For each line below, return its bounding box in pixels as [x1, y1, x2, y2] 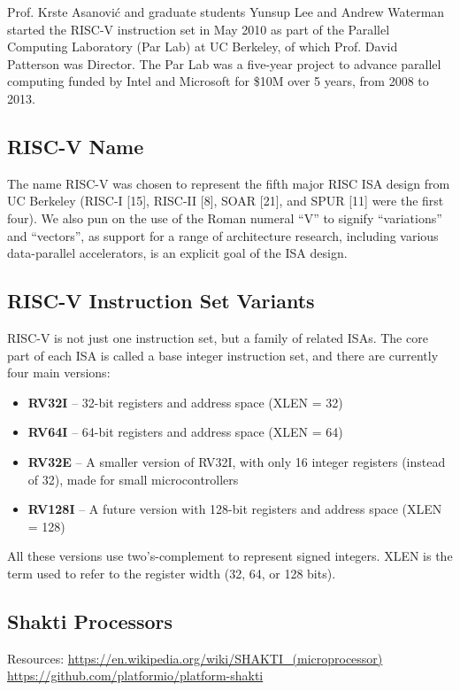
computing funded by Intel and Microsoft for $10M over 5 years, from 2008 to [7, 72, 429, 90]
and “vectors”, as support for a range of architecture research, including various [7, 226, 439, 245]
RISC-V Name [7, 132, 144, 159]
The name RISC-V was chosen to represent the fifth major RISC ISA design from [7, 174, 450, 192]
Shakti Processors [7, 607, 173, 634]
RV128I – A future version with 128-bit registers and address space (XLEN [27, 500, 442, 518]
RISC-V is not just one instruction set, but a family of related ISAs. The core [7, 328, 428, 346]
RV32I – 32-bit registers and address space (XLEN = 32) [27, 392, 343, 411]
